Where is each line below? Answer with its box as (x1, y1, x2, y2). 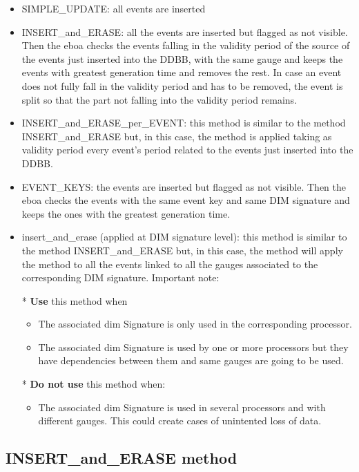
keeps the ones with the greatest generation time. (21, 206, 231, 220)
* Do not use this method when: (21, 377, 166, 391)
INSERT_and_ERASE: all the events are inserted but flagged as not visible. (21, 24, 348, 39)
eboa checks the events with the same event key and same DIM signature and (21, 193, 350, 207)
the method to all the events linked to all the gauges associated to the (21, 256, 318, 271)
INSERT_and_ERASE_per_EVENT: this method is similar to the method (21, 115, 346, 130)
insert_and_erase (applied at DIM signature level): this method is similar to (21, 229, 347, 244)
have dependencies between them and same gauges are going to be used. (38, 353, 344, 368)
